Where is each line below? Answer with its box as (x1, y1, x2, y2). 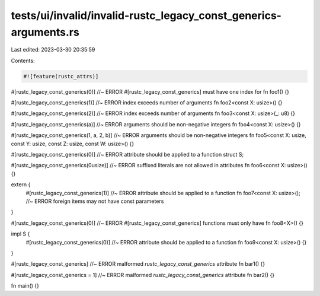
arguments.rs (11, 26, 79, 39)
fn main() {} (11, 282, 40, 289)
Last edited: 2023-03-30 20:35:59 (11, 46, 95, 53)
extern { (11, 181, 31, 188)
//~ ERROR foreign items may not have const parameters (25, 198, 164, 205)
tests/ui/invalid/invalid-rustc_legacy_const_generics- (11, 9, 281, 22)
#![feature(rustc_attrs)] (23, 73, 99, 79)
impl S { (11, 230, 30, 237)
